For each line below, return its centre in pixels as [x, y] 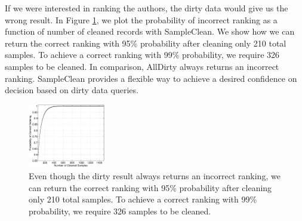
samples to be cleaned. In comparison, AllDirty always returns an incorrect [142, 66]
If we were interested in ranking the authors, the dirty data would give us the [147, 8]
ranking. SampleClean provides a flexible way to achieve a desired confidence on [151, 78]
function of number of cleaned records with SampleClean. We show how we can [150, 31]
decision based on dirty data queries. [72, 90]
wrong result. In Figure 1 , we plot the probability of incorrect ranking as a [141, 19]
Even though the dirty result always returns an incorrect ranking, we [155, 176]
